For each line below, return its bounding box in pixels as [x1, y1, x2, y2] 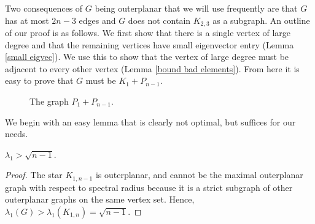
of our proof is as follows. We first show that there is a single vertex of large [5, 26, 291, 39]
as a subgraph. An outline [212, 13, 310, 26]
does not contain [128, 13, 191, 26]
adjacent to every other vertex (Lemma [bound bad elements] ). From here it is [5, 62, 300, 75]
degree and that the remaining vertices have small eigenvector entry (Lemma [5, 38, 294, 51]
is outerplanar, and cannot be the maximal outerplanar [95, 168, 303, 181]
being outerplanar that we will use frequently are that [95, 2, 298, 14]
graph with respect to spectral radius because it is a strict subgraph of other [5, 181, 293, 193]
